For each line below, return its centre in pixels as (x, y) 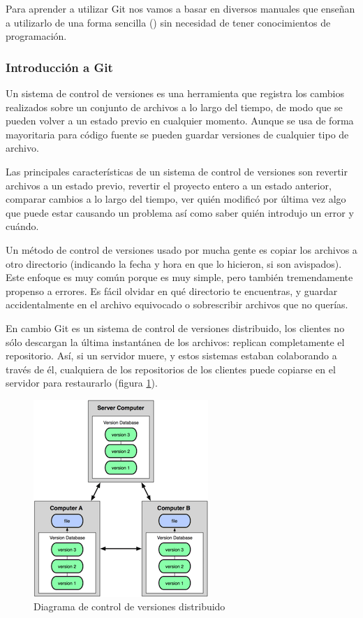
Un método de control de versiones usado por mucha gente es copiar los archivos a (181, 249)
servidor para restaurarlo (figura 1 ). (82, 383)
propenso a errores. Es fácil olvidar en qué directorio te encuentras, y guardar (172, 290)
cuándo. (22, 226)
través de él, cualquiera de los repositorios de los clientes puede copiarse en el (171, 369)
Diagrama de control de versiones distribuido (129, 606)
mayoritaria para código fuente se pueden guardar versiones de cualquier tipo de (177, 134)
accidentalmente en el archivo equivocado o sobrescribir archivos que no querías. (177, 304)
